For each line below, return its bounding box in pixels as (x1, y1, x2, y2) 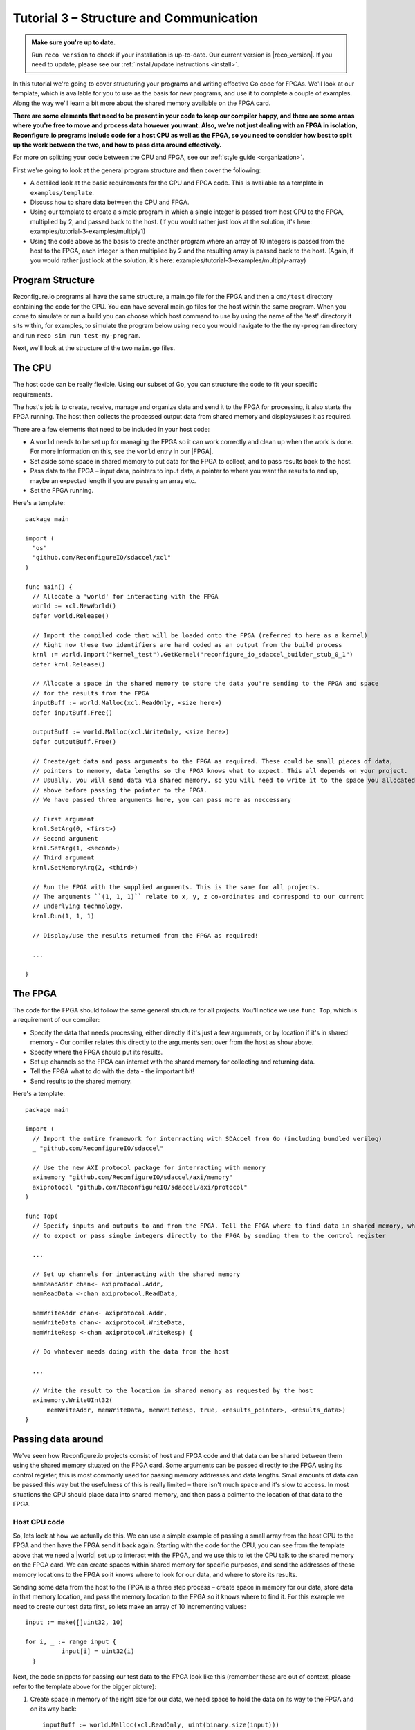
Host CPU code (12, 1517, 65, 1527)
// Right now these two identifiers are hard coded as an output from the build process (32, 641, 342, 648)
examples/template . (30, 188, 95, 197)
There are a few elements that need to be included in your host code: (12, 425, 210, 433)
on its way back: (30, 1704, 77, 1713)
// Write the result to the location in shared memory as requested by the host (32, 1386, 313, 1394)
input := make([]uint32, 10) (25, 1619, 124, 1626)
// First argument (32, 815, 95, 823)
